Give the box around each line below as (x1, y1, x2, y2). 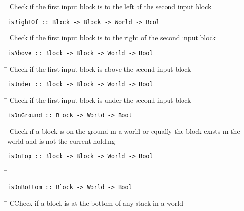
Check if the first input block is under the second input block (9, 95, 191, 105)
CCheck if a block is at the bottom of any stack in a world (9, 198, 183, 208)
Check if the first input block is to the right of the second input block (9, 32, 216, 43)
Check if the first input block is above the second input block (9, 64, 191, 74)
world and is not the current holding (7, 135, 115, 146)
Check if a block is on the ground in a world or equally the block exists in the (9, 126, 240, 136)
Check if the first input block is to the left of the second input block (9, 1, 212, 11)
